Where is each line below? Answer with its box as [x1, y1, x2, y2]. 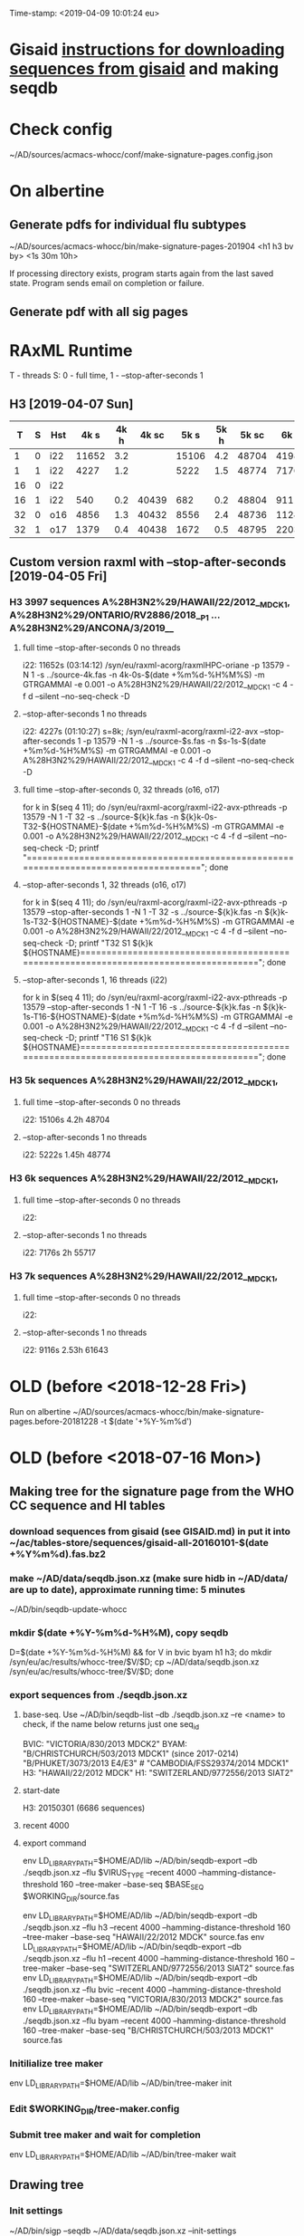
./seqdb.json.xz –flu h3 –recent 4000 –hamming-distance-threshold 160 [22, 1922, 291, 1933]
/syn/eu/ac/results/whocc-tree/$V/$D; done [9, 1666, 175, 1677]
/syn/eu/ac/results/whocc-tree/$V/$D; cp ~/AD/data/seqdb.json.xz [9, 1656, 260, 1667]
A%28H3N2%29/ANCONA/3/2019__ [9, 622, 175, 635]
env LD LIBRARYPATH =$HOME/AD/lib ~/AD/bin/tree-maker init [9, 2078, 233, 2090]
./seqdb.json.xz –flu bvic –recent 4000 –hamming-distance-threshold [22, 1983, 282, 1995]
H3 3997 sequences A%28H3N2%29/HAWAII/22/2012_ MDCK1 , [9, 595, 291, 609]
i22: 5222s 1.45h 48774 [22, 1149, 111, 1160]
